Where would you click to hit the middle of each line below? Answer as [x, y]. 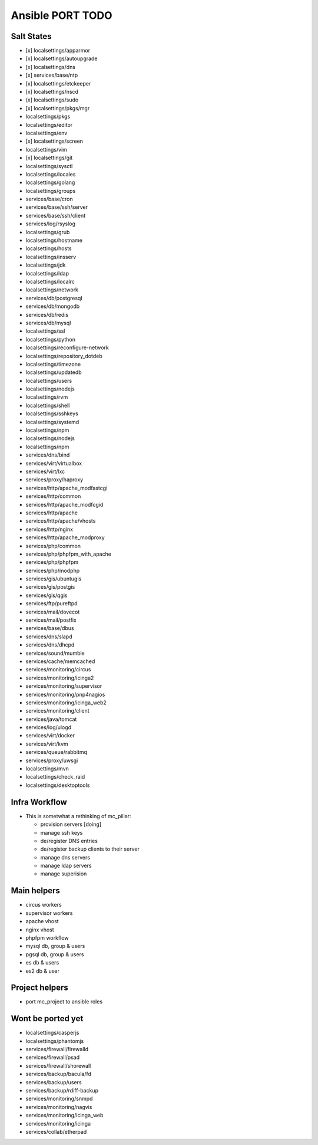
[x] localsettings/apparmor [58, 51]
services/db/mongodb [53, 306]
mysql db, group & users [55, 946]
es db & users [42, 963]
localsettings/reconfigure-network [67, 347]
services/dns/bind [48, 455]
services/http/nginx [49, 529]
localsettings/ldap [47, 273]
